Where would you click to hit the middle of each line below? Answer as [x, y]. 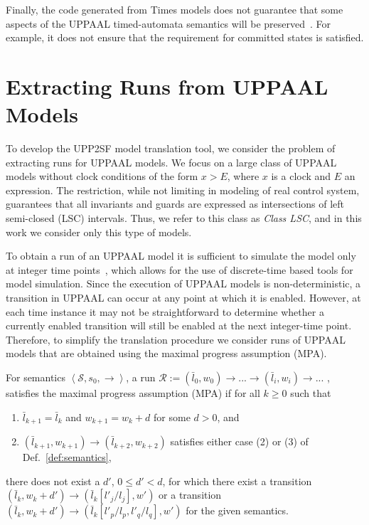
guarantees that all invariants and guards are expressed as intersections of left [175, 204]
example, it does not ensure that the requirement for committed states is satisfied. [185, 37]
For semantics [36, 377]
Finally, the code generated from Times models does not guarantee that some [175, 9]
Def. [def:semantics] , [67, 457]
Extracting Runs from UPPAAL [167, 86]
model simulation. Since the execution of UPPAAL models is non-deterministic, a [183, 283]
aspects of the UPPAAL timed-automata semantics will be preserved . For [169, 23]
